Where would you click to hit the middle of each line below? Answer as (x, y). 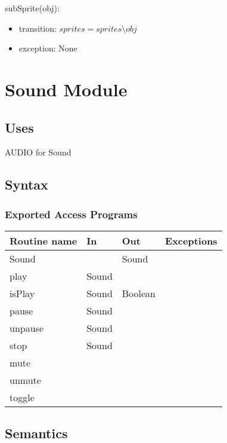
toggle (22, 397)
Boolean (139, 293)
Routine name (43, 240)
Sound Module (66, 89)
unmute (25, 380)
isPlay (22, 293)
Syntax (27, 184)
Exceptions (191, 240)
